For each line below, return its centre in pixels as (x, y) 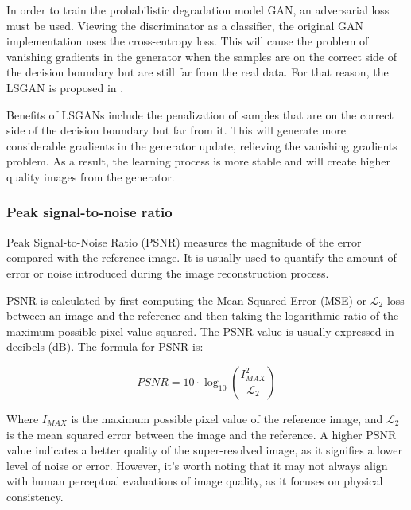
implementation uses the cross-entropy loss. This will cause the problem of (188, 41)
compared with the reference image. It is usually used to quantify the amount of (202, 257)
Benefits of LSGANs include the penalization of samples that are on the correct (200, 114)
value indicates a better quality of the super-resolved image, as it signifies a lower (204, 450)
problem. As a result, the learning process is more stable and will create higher (198, 161)
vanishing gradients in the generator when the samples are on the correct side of (202, 56)
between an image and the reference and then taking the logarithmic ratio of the (203, 315)
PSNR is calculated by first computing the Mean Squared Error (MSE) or (187, 300)
